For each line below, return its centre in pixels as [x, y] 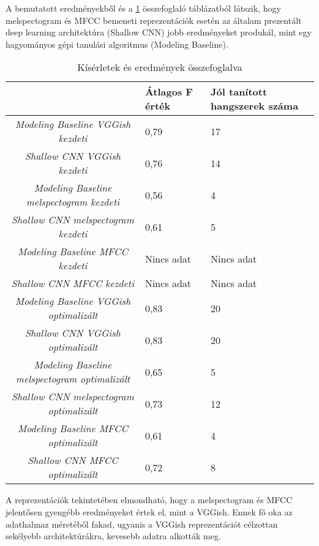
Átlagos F [169, 92]
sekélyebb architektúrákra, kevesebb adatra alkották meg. [113, 536]
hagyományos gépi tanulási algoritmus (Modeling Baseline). [117, 44]
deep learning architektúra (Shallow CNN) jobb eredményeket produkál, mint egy [159, 32]
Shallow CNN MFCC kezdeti [73, 283]
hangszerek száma [255, 106]
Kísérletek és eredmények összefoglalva [160, 67]
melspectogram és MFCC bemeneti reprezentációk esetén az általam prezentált [154, 20]
